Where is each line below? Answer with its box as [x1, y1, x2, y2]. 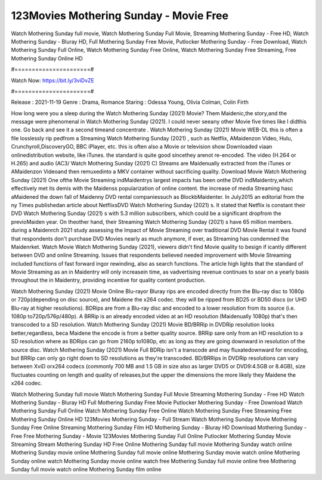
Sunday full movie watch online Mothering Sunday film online [11, 466, 162, 473]
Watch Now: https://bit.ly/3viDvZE [11, 76, 95, 84]
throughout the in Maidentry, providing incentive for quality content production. [11, 276, 206, 284]
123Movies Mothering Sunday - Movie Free [11, 9, 229, 22]
